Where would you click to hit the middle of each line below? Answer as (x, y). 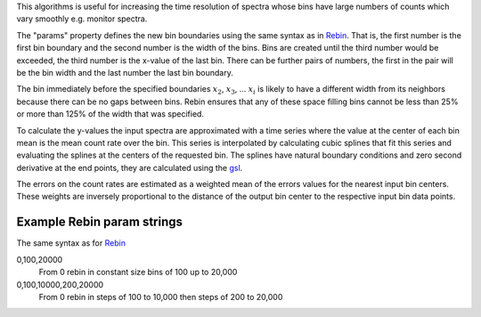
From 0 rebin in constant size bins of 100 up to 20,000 (138, 272)
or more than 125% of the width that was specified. (110, 114)
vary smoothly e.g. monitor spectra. (82, 19)
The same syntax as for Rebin (71, 243)
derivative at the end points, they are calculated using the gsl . (130, 167)
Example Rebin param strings (99, 222)
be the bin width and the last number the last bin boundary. (125, 72)
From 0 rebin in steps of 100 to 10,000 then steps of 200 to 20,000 (161, 297)
